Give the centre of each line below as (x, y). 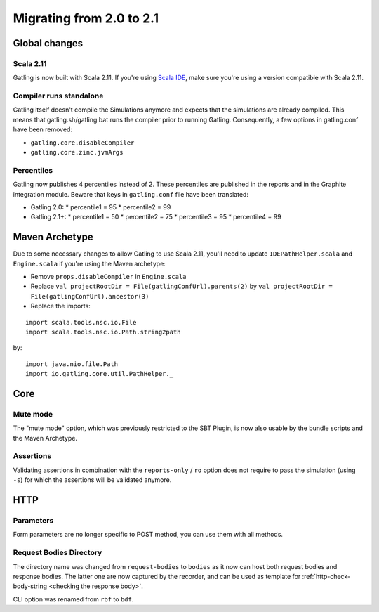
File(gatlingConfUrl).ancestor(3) (90, 296)
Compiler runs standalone (58, 96)
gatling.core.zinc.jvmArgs (77, 152)
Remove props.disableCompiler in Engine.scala (108, 277)
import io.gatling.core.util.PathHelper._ (100, 374)
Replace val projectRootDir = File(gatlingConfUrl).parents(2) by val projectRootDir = (181, 286)
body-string (30, 586)
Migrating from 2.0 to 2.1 (86, 18)
